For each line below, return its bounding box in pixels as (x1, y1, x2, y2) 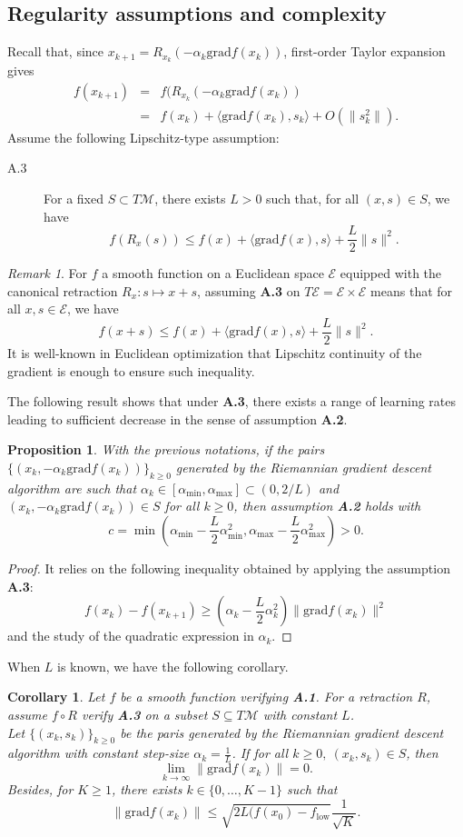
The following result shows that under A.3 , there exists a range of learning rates (7, 392, 456, 411)
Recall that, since (7, 42, 104, 61)
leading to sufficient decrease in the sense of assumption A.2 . (7, 409, 348, 428)
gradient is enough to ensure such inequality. (7, 361, 255, 380)
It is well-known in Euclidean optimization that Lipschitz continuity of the (7, 344, 422, 362)
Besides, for (7, 780, 74, 799)
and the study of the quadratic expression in (7, 626, 254, 645)
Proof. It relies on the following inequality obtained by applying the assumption (7, 558, 450, 577)
